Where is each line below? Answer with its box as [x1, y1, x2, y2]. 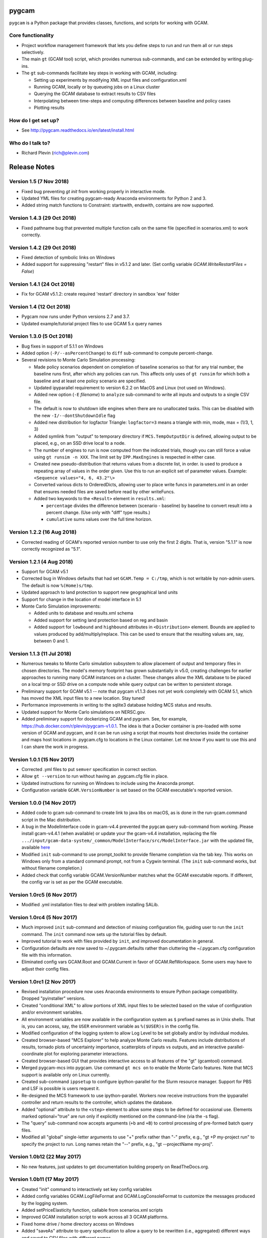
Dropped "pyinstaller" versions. [21, 995, 86, 1001]
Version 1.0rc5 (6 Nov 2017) [9, 891, 77, 898]
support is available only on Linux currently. [21, 1072, 111, 1078]
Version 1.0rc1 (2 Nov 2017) [9, 978, 76, 985]
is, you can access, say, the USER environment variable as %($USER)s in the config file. [21, 1023, 200, 1029]
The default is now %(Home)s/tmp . [21, 582, 93, 588]
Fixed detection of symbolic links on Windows [21, 255, 115, 260]
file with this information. [21, 952, 72, 958]
